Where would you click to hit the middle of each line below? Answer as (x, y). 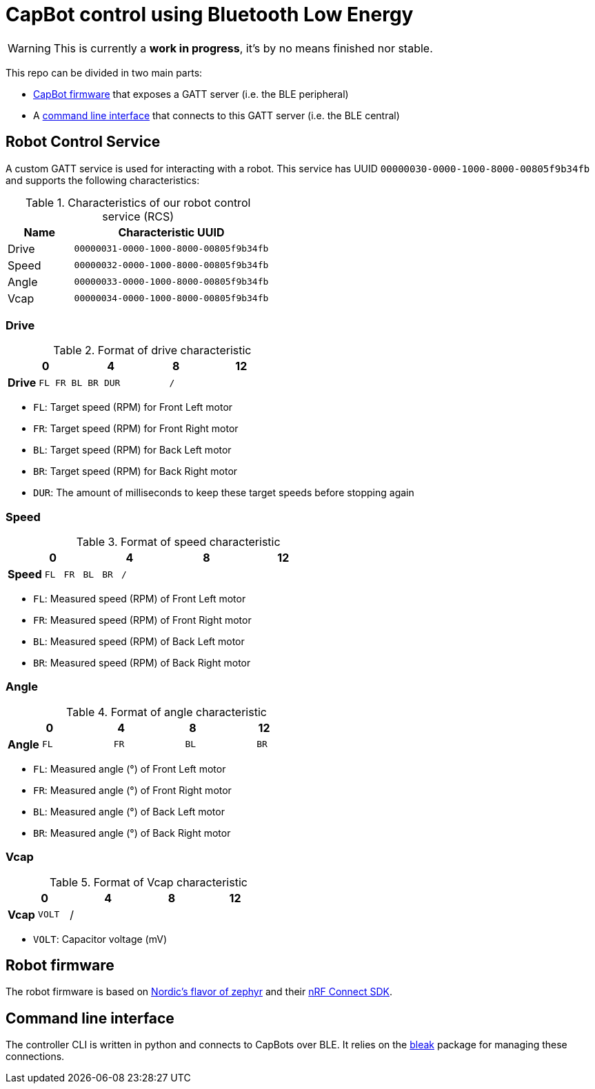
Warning (29, 48)
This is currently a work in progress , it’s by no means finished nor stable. (243, 48)
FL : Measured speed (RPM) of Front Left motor (140, 599)
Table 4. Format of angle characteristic (167, 712)
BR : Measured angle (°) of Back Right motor (132, 833)
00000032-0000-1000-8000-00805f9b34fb (171, 265)
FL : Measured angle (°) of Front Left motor (130, 769)
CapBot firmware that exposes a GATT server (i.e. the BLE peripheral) (191, 94)
